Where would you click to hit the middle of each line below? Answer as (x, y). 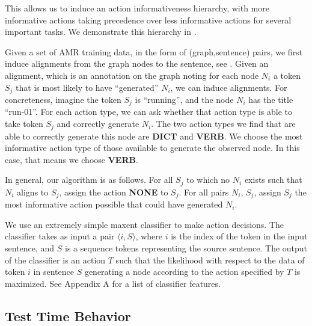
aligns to (33, 192)
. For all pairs (204, 192)
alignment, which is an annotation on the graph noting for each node (132, 75)
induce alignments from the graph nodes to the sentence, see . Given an (137, 63)
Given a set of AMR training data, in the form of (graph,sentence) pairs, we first (154, 51)
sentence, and (30, 248)
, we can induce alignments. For (229, 87)
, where (149, 236)
